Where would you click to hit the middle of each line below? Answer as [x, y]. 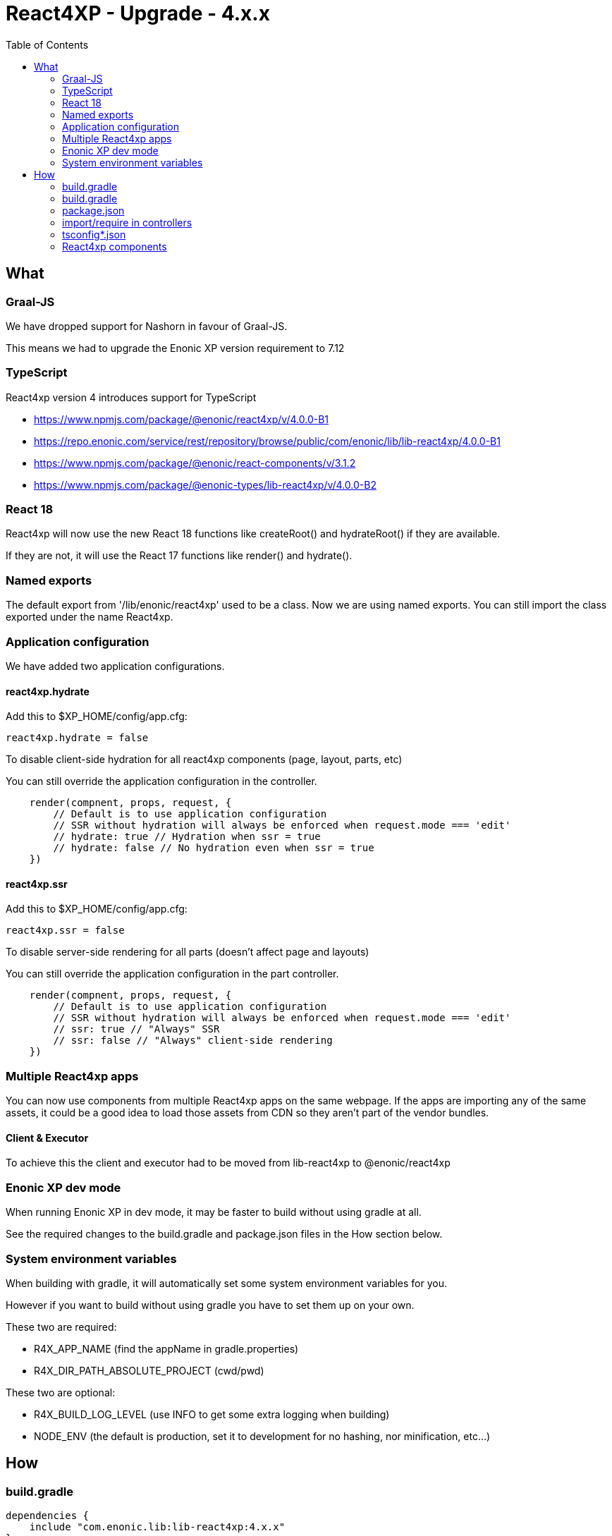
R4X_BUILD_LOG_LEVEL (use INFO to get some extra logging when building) [212, 1414]
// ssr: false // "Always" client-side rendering [193, 1041]
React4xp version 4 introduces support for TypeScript [131, 397]
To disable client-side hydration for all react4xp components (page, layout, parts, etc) [204, 760]
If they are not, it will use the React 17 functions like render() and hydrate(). [179, 556]
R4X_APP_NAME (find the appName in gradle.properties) [166, 1348]
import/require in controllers [127, 222]
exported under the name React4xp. [90, 617]
